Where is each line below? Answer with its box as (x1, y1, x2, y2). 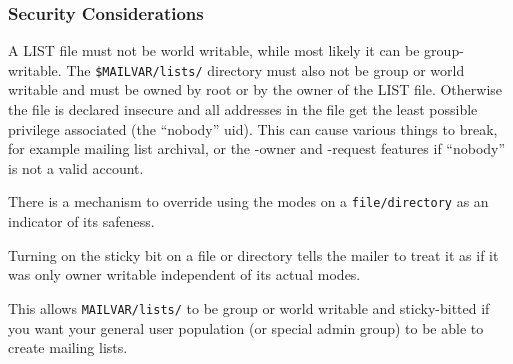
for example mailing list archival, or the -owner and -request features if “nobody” (8, 138, 506, 159)
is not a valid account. (8, 157, 144, 178)
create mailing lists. (8, 337, 128, 358)
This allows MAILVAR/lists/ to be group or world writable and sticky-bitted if (8, 297, 490, 318)
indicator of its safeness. (8, 211, 155, 232)
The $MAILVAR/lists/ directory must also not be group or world (66, 59, 465, 80)
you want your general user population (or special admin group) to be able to (8, 317, 484, 338)
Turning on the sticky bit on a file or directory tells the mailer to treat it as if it (8, 244, 499, 265)
